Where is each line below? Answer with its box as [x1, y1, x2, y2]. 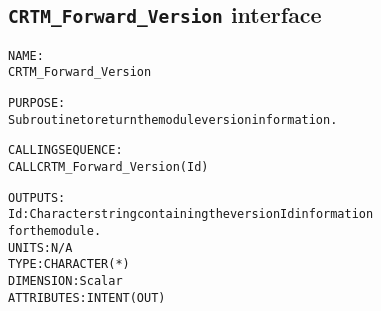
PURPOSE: [8, 96, 66, 111]
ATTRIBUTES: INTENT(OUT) [8, 290, 166, 305]
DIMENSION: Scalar [8, 274, 123, 288]
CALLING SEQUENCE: [8, 143, 123, 158]
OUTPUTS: [8, 190, 66, 205]
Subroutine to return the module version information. [8, 112, 338, 127]
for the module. [8, 224, 102, 239]
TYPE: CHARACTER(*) [8, 257, 130, 272]
